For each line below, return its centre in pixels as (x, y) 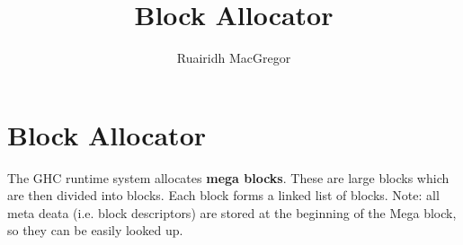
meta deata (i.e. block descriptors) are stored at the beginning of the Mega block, (232, 212)
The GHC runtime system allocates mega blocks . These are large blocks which (228, 177)
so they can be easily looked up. (95, 230)
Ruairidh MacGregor (234, 58)
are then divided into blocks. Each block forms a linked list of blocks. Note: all (223, 195)
